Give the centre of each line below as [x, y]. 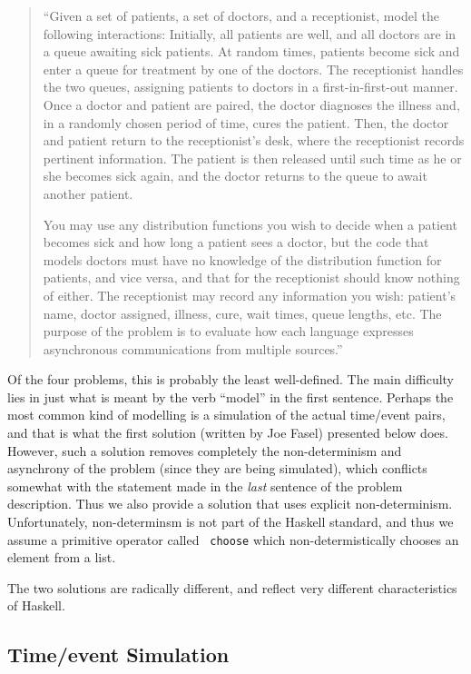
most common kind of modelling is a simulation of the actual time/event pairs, [226, 415]
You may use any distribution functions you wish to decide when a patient [250, 224]
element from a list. [62, 557]
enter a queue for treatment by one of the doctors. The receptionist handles [253, 69]
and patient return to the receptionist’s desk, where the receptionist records [254, 140]
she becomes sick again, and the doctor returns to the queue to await [235, 176]
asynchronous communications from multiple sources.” [193, 348]
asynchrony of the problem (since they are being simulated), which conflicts [217, 468]
